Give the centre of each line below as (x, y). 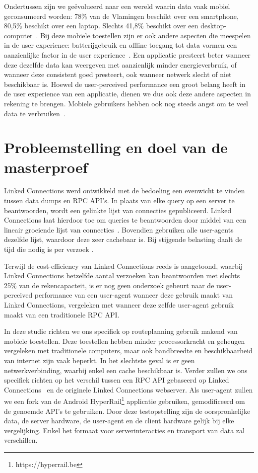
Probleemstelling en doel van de (116, 147)
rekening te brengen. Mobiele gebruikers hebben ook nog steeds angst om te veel (126, 103)
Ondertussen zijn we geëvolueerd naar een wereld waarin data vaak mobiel (117, 6)
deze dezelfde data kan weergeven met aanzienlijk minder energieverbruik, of (120, 64)
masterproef (46, 167)
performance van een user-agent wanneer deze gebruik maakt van (134, 295)
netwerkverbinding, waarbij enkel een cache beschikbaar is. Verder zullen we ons (126, 370)
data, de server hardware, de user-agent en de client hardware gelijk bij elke (119, 421)
